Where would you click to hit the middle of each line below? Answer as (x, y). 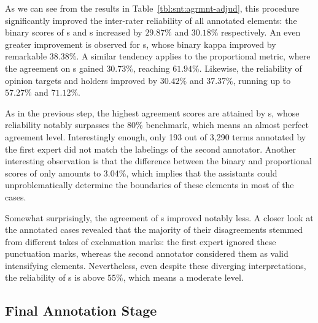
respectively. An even (261, 32)
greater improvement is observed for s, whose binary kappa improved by (141, 44)
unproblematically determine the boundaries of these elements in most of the (149, 185)
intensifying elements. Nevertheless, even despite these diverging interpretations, (156, 265)
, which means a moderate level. (183, 277)
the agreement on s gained (54, 68)
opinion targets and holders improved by (81, 80)
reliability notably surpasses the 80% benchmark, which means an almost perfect (157, 125)
